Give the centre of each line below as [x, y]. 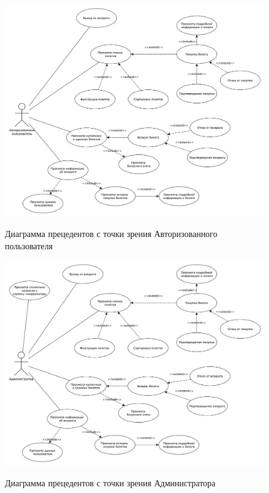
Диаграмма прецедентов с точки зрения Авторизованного [111, 234]
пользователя [29, 245]
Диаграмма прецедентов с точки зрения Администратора [110, 483]
